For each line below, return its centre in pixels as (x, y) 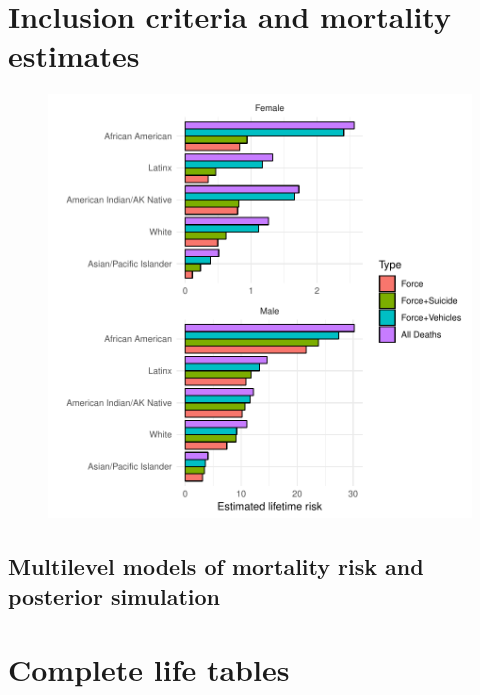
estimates (74, 55)
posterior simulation (114, 595)
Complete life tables (149, 669)
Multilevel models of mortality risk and (216, 566)
